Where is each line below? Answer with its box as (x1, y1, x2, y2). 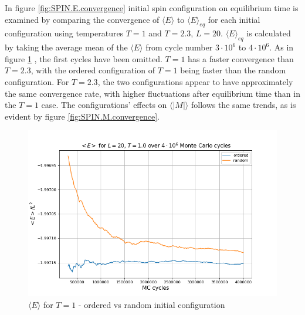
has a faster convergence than (188, 52, 294, 65)
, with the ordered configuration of (30, 64, 155, 76)
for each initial (208, 13, 260, 25)
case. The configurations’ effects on (41, 99, 167, 111)
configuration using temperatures (5, 27, 124, 39)
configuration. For (5, 75, 69, 87)
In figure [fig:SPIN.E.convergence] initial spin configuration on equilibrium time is (5, 2, 299, 13)
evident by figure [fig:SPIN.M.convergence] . (5, 110, 160, 122)
